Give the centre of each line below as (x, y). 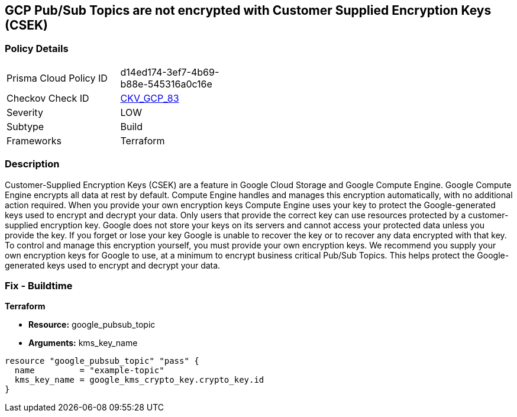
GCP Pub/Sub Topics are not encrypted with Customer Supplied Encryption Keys (248, 10)
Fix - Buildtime (39, 285)
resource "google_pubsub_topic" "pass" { (102, 361)
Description (32, 164)
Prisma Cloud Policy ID (57, 78)
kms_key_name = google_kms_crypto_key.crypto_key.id (139, 380)
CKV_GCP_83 (150, 98)
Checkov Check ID (48, 98)
